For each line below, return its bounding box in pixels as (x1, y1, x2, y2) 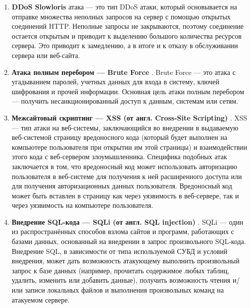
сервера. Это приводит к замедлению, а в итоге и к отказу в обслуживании (11, 40, 238, 51)
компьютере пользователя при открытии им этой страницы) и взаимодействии (11, 141, 248, 152)
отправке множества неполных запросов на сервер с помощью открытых (11, 11, 231, 21)
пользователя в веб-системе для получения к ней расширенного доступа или (11, 171, 242, 181)
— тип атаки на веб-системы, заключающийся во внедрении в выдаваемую (11, 122, 239, 132)
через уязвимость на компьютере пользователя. (11, 200, 153, 210)
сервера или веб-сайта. (11, 50, 80, 60)
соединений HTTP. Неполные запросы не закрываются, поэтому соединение (11, 21, 244, 31)
